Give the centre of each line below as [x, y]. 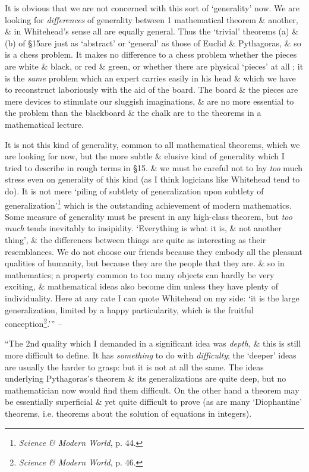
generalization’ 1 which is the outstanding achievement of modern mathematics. [148, 204]
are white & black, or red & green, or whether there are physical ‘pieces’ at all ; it [154, 66]
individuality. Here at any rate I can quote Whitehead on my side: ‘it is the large [152, 298]
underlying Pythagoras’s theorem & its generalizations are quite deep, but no [146, 378]
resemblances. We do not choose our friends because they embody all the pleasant [154, 251]
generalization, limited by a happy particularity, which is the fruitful [129, 309]
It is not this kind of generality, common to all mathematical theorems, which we [152, 144]
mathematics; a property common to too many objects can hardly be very [140, 274]
